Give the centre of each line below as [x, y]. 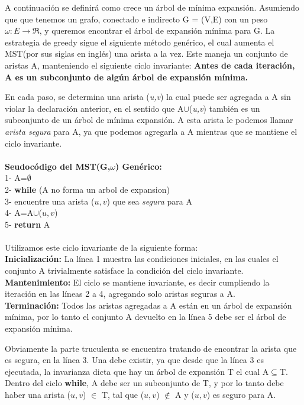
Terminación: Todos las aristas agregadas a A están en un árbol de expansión [148, 305]
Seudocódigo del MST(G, [58, 166]
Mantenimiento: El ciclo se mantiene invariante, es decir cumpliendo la [137, 282]
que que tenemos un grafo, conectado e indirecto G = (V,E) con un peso [136, 19]
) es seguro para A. [241, 394]
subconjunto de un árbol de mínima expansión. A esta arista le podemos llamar [149, 120]
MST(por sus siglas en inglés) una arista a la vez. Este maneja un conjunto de [146, 54]
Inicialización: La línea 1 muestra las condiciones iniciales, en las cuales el [142, 259]
